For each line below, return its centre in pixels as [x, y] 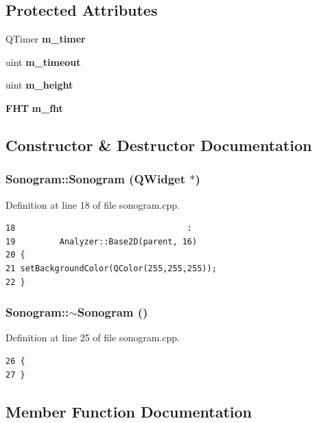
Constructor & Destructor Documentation [159, 145]
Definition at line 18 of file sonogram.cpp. [93, 204]
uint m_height [39, 85]
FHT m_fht [34, 107]
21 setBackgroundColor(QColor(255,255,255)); [111, 268]
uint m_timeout [43, 61]
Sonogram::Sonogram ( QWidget [96, 179]
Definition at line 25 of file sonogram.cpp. [93, 338]
